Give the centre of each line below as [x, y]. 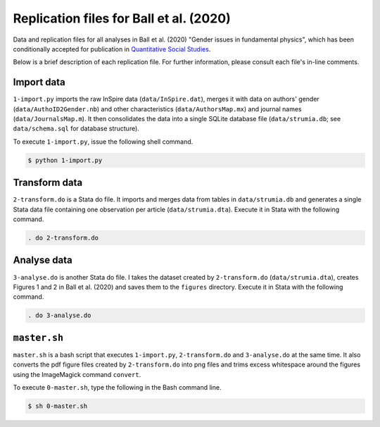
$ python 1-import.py [65, 160]
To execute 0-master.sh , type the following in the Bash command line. [117, 387]
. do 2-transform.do [63, 238]
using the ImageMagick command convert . [77, 374]
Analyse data [43, 260]
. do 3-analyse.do [59, 316]
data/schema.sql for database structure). [76, 129]
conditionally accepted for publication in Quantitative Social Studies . [112, 49]
